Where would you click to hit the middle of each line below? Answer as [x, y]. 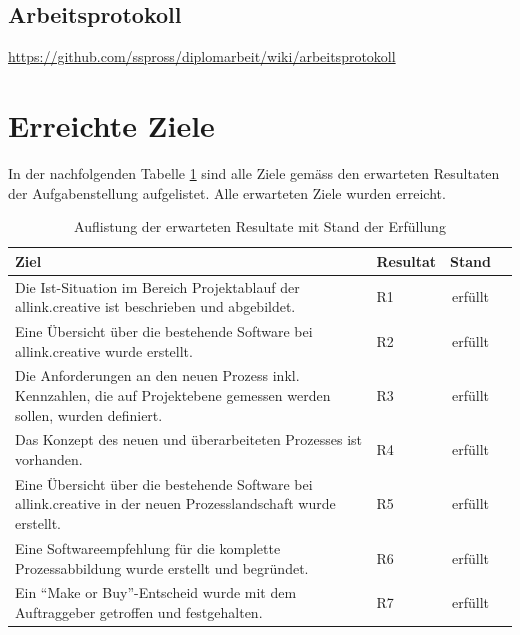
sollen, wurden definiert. [89, 414]
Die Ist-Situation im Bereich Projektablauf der [157, 286]
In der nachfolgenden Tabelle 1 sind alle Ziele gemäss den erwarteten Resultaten [254, 172]
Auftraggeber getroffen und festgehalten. [139, 611]
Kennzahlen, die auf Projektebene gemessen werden [173, 395]
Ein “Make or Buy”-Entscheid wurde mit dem [156, 592]
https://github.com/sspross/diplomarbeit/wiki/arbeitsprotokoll [202, 56]
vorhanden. [49, 459]
